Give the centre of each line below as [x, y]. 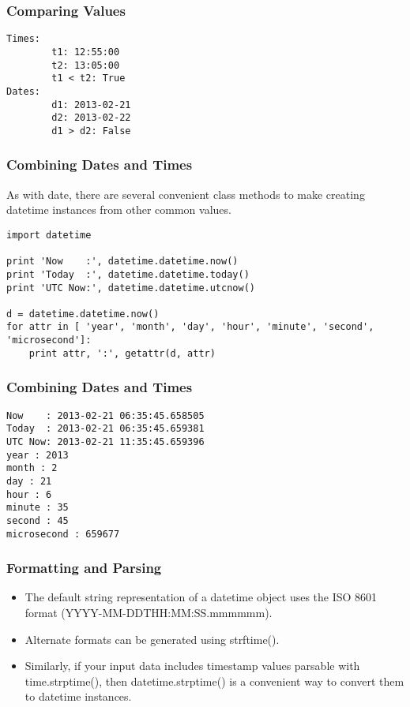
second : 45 [38, 520]
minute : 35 [38, 508]
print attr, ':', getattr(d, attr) [122, 353]
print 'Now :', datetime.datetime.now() [122, 262]
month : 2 [32, 468]
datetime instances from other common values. [119, 209]
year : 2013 [38, 455]
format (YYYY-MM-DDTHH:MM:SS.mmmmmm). [149, 613]
